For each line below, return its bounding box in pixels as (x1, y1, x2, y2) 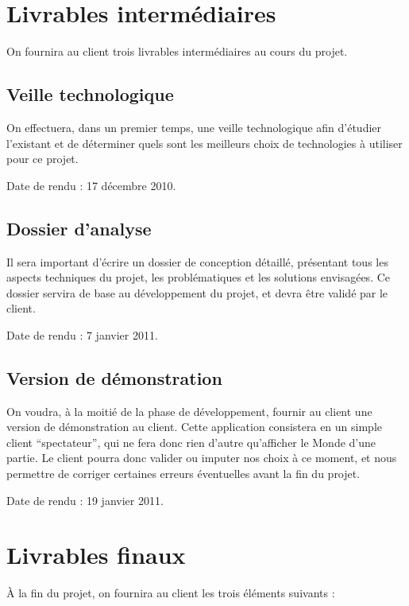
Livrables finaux (6, 538, 186, 571)
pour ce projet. (6, 150, 79, 167)
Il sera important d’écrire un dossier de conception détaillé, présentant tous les (6, 253, 388, 270)
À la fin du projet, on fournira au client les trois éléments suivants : (6, 585, 335, 601)
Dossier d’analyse (6, 216, 152, 240)
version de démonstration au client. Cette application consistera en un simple (6, 418, 382, 435)
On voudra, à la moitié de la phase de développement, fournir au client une (6, 402, 372, 419)
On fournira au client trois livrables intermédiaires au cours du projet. (6, 43, 348, 60)
